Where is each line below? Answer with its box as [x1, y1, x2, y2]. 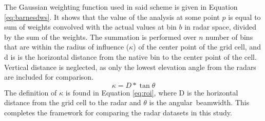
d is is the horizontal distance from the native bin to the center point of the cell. [4, 51, 257, 62]
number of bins [205, 31, 253, 42]
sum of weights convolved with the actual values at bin [4, 21, 177, 32]
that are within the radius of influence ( [4, 41, 129, 52]
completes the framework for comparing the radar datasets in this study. [4, 107, 232, 117]
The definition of [4, 87, 57, 98]
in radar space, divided [184, 21, 256, 32]
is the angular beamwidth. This [149, 97, 250, 108]
